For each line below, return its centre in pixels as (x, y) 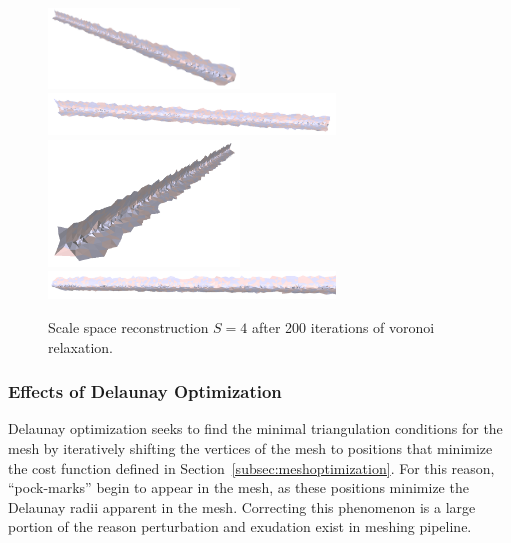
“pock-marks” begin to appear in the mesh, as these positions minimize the (238, 487)
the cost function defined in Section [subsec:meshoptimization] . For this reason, (251, 467)
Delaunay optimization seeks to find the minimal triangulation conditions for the (255, 428)
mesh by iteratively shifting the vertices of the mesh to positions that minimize (250, 447)
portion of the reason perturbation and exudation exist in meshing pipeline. (240, 526)
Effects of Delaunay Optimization (145, 391)
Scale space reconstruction (128, 326)
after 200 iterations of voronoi (343, 326)
